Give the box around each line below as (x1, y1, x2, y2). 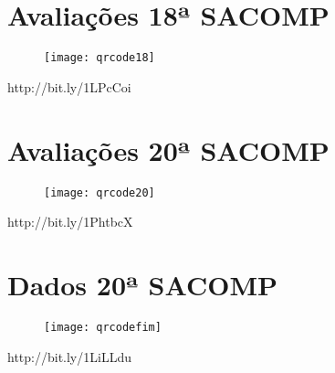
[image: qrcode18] (44, 51, 155, 65)
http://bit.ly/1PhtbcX (7, 212, 133, 231)
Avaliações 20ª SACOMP (7, 131, 330, 168)
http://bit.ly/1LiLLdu (7, 346, 131, 366)
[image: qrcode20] (44, 186, 155, 199)
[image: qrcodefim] (44, 320, 162, 334)
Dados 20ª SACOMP (7, 265, 277, 303)
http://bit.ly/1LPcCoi (7, 77, 131, 96)
